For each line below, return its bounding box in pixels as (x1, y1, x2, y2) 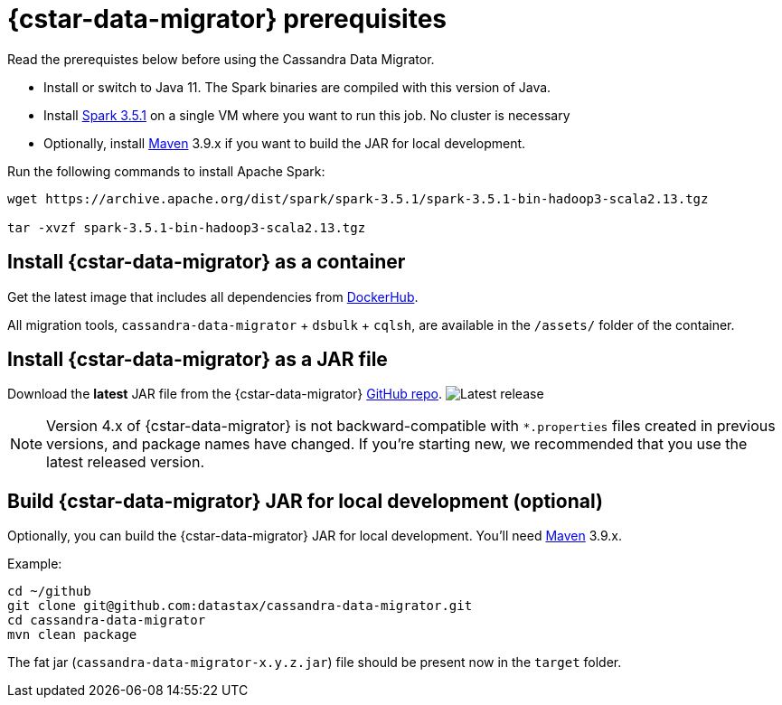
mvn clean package (7, 627, 137, 643)
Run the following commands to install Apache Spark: (7, 163, 325, 179)
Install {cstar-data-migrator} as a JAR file (7, 348, 388, 371)
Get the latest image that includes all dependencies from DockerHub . (7, 288, 419, 305)
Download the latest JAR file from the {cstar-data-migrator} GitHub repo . (7, 386, 443, 402)
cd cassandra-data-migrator (7, 613, 206, 628)
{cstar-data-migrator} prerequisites (7, 4, 448, 34)
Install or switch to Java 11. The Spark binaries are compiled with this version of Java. (43, 79, 551, 95)
